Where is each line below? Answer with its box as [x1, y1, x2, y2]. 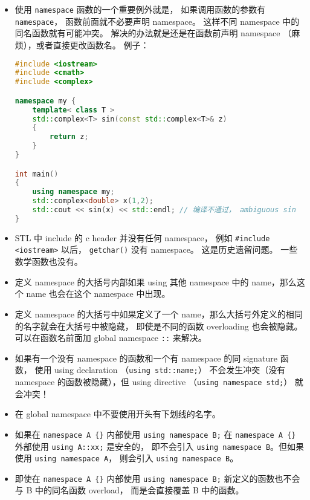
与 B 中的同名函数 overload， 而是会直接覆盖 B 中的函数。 [15, 484, 244, 496]
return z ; [50, 132, 89, 141]
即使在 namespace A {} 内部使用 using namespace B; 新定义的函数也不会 [15, 472, 300, 484]
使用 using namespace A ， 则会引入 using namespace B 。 [15, 452, 239, 464]
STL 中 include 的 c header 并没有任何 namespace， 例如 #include [15, 231, 270, 244]
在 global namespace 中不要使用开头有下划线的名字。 [15, 407, 221, 420]
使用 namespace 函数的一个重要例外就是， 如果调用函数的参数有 [15, 3, 266, 15]
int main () [15, 169, 59, 178]
